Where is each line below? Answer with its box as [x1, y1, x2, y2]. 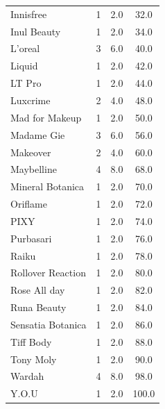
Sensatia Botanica [10, 317, 87, 331]
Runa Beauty [10, 300, 67, 315]
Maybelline [10, 162, 57, 176]
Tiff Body [10, 334, 52, 349]
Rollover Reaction [10, 265, 86, 280]
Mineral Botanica [10, 179, 85, 194]
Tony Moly [10, 351, 57, 366]
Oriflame [10, 197, 47, 211]
